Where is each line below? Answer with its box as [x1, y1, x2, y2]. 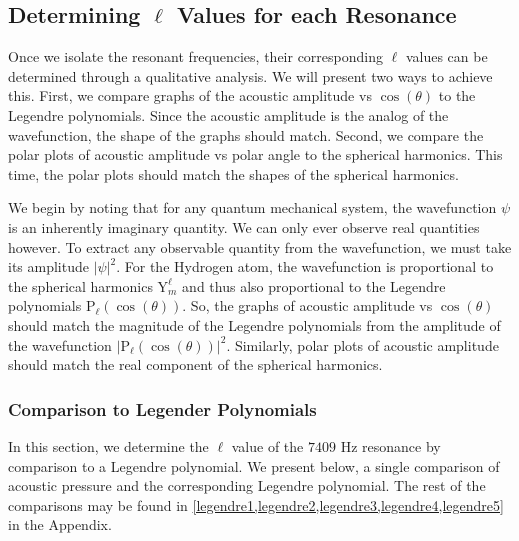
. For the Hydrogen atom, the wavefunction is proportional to [116, 256, 494, 277]
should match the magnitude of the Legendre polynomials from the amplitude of [8, 314, 501, 335]
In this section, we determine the [8, 435, 209, 456]
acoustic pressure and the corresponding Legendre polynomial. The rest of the [8, 475, 486, 496]
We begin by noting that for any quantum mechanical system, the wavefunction [8, 197, 497, 218]
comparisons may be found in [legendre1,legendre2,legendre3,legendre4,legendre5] [8, 494, 504, 515]
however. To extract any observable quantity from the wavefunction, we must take [8, 236, 512, 257]
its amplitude [8, 256, 89, 277]
